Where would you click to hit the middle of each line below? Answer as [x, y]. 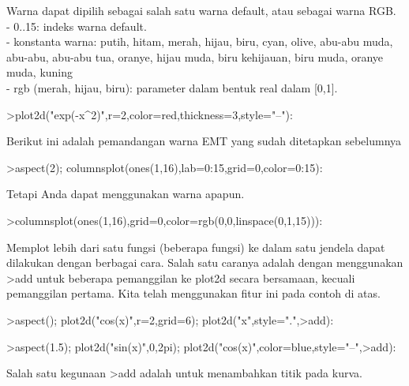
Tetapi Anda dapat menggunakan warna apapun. [126, 194]
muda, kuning [40, 72]
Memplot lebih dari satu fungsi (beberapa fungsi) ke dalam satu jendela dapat [196, 247]
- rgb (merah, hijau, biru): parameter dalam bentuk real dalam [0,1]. [172, 87]
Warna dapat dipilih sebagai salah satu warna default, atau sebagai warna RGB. [201, 10]
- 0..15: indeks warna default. [77, 26]
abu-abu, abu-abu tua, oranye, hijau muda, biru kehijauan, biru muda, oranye [195, 56]
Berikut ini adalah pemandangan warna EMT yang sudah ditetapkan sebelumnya [204, 141]
